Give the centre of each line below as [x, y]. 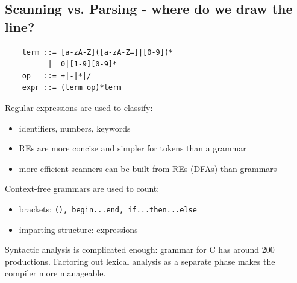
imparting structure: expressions [78, 229]
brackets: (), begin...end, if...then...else [108, 208]
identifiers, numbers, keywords [75, 128]
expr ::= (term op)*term [72, 88]
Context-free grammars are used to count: [82, 189]
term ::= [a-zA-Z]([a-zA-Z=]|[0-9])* [98, 52]
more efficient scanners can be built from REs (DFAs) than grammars [148, 168]
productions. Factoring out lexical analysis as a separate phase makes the [140, 261]
